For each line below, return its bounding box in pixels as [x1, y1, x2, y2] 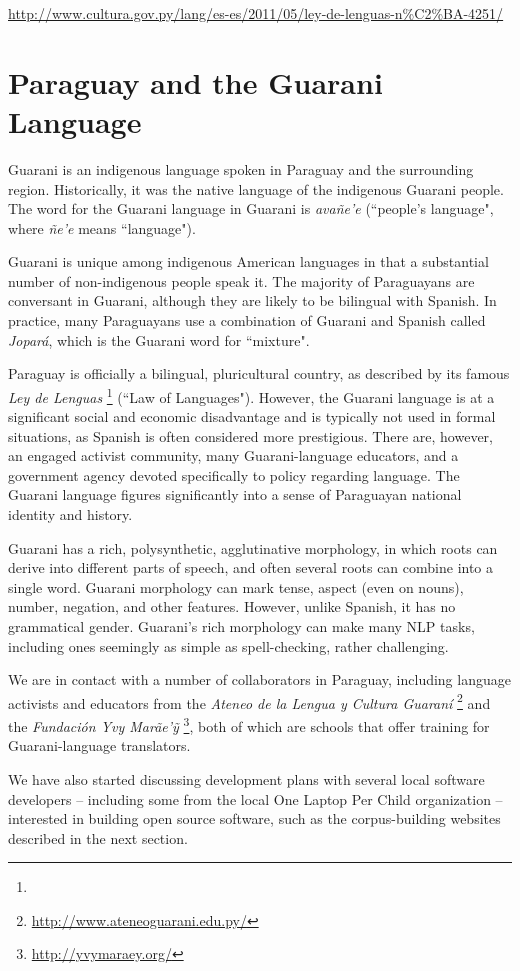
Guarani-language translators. [8, 735, 191, 756]
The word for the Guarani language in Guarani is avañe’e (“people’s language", [8, 198, 494, 219]
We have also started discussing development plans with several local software [8, 768, 485, 789]
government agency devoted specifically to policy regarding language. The [8, 464, 460, 485]
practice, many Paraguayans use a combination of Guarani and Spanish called [8, 310, 486, 331]
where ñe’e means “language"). [8, 217, 196, 238]
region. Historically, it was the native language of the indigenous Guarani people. [8, 178, 504, 199]
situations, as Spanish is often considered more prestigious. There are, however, [8, 425, 493, 446]
